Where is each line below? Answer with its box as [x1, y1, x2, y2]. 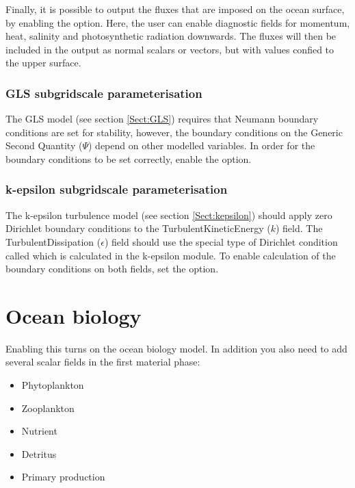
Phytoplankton [21, 378, 84, 392]
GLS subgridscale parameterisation [5, 84, 202, 101]
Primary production [21, 470, 105, 484]
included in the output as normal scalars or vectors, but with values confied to [5, 42, 334, 56]
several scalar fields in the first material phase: [5, 355, 200, 369]
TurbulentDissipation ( [5, 234, 101, 248]
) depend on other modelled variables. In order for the [88, 138, 315, 153]
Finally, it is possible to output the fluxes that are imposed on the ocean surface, [5, 2, 345, 16]
